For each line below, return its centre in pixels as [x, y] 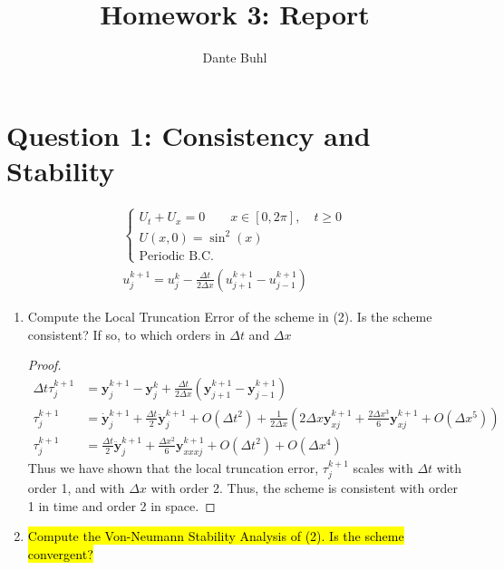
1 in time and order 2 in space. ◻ [121, 505]
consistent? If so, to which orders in [126, 334]
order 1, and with [76, 488]
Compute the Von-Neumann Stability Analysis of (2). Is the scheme [216, 536]
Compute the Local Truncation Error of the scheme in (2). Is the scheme [230, 316]
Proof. [44, 365]
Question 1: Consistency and [189, 135]
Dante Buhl [235, 58]
